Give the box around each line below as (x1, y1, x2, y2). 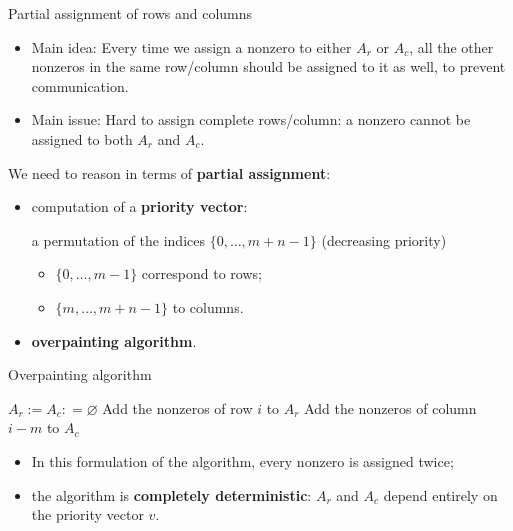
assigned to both (31, 128, 133, 149)
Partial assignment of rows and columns (8, 3, 253, 23)
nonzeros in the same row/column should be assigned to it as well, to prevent (31, 56, 506, 77)
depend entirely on (383, 484, 498, 505)
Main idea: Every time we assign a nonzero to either (31, 36, 352, 57)
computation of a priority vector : (31, 196, 248, 217)
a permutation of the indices (31, 229, 205, 250)
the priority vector (31, 504, 144, 525)
